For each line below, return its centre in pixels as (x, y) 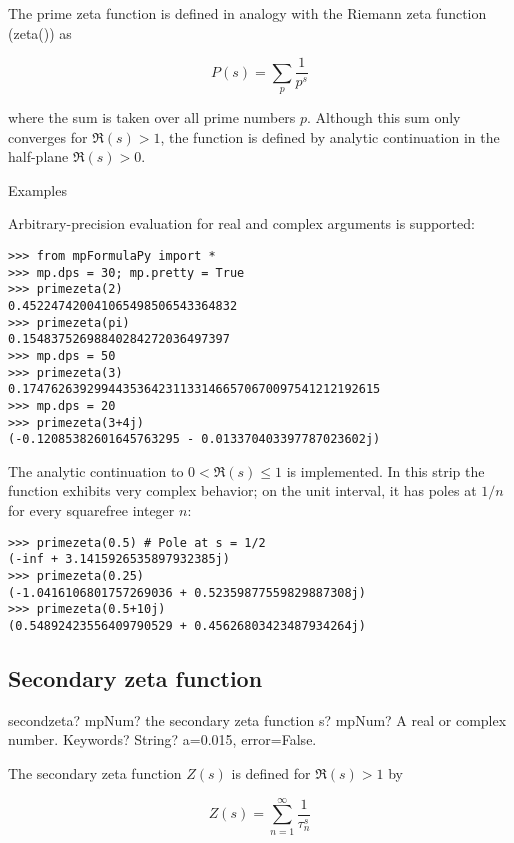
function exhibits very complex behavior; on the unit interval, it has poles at (242, 490)
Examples (37, 189)
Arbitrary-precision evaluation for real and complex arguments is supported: (241, 223)
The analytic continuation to (96, 470)
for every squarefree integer (91, 510)
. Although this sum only (384, 117)
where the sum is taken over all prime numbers (152, 117)
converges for (48, 136)
